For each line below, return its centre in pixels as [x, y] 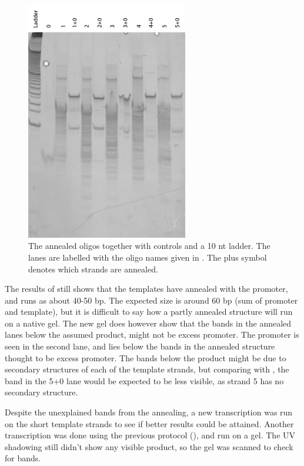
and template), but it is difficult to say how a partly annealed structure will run [149, 312]
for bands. [23, 458]
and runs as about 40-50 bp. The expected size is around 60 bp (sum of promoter [151, 300]
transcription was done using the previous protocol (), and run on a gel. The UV [150, 435]
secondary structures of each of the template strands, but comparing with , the [147, 369]
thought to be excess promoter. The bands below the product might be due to [146, 357]
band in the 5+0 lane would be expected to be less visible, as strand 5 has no [144, 380]
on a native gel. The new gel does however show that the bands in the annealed [148, 323]
